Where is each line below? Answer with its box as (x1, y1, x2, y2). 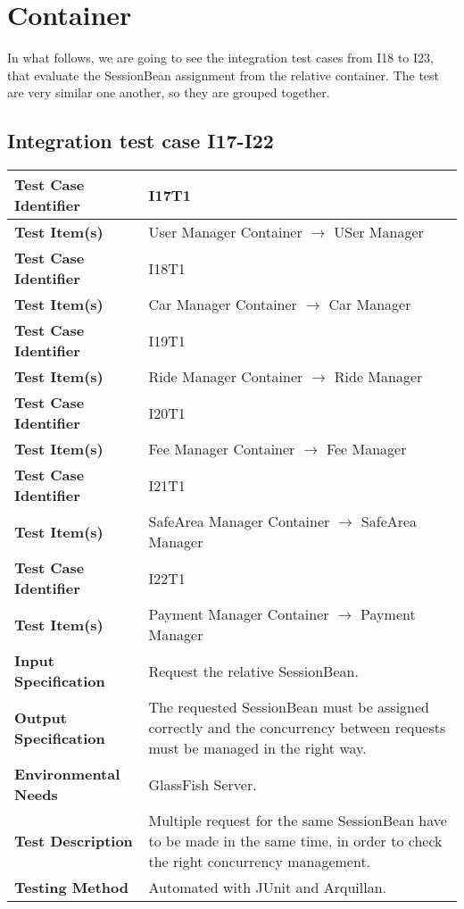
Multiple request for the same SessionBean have (148, 810, 447, 831)
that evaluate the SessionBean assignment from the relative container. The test (7, 65, 440, 84)
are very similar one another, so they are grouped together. (7, 83, 330, 102)
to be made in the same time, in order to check (148, 830, 443, 852)
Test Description (14, 830, 133, 852)
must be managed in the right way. (148, 738, 367, 759)
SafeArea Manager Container (148, 511, 330, 532)
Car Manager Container (148, 294, 297, 315)
